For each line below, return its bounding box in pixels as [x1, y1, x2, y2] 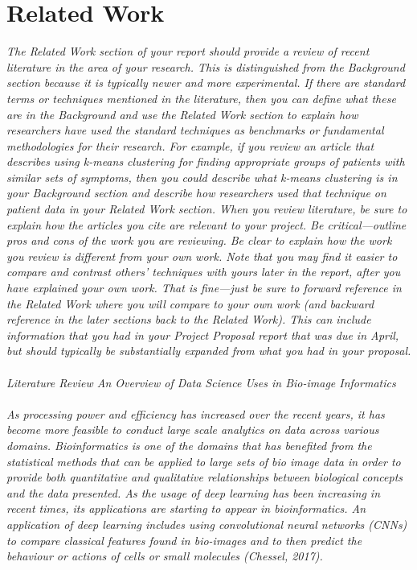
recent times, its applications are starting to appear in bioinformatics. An [6, 500, 366, 517]
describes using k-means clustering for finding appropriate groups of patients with [6, 153, 405, 170]
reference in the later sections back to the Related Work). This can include [6, 311, 371, 328]
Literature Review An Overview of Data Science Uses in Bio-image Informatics [6, 374, 396, 390]
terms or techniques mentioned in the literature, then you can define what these [6, 89, 396, 106]
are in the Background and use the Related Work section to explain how [6, 105, 358, 122]
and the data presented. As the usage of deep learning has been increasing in [6, 484, 381, 501]
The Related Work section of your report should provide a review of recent [6, 43, 370, 60]
